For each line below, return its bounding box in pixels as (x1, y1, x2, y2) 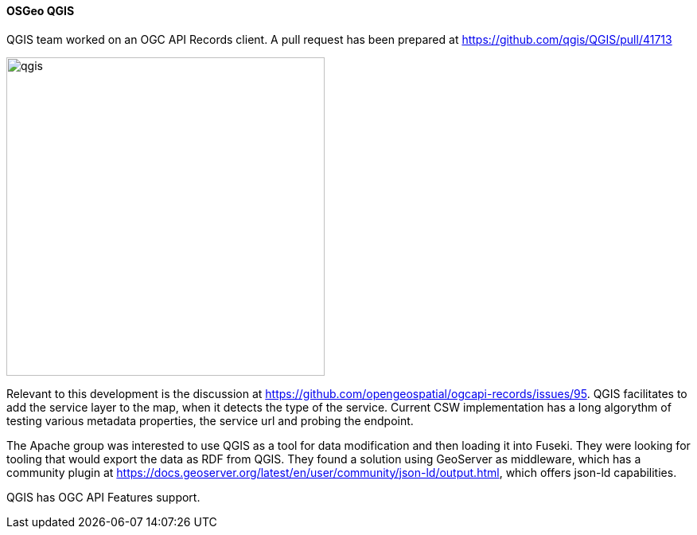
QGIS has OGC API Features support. (6, 490, 201, 504)
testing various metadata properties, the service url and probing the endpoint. (6, 413, 414, 428)
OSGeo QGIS (6, 4, 75, 18)
